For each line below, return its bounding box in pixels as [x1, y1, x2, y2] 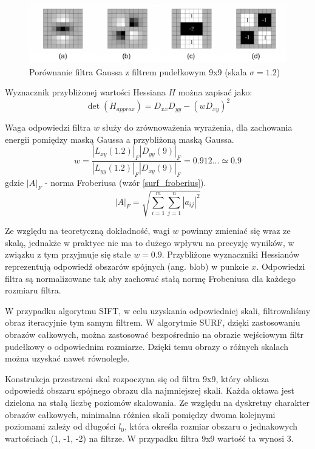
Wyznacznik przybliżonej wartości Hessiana [5, 86, 166, 98]
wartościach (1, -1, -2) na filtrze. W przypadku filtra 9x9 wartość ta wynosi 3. [5, 431, 294, 444]
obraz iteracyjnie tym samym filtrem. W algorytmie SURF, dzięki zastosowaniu [5, 316, 300, 329]
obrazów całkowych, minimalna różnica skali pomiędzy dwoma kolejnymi [5, 408, 276, 420]
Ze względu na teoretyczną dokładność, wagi [5, 224, 170, 237]
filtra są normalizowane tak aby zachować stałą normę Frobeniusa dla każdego [5, 272, 296, 284]
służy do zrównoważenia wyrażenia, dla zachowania [102, 121, 293, 134]
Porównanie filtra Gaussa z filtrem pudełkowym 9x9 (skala [29, 65, 247, 78]
